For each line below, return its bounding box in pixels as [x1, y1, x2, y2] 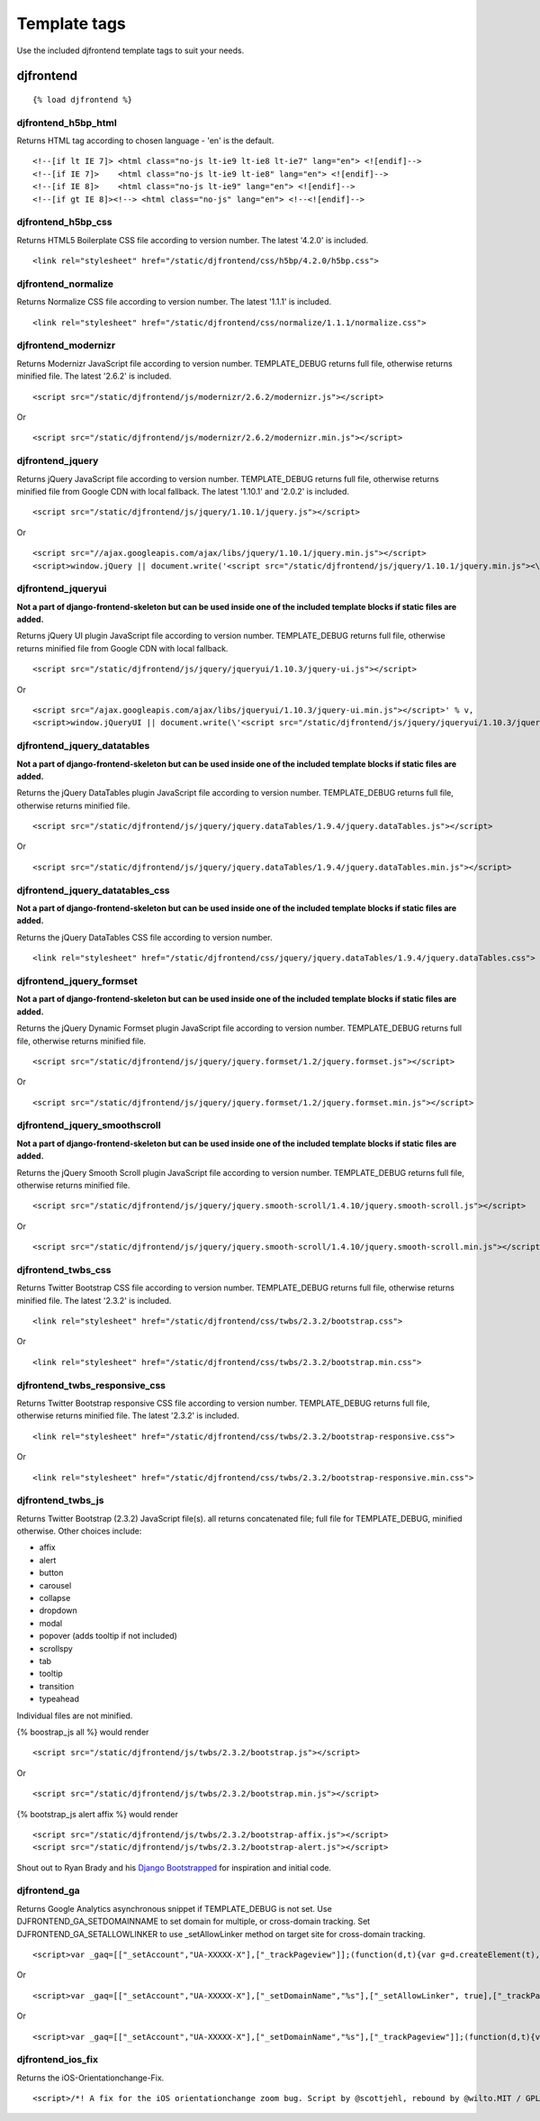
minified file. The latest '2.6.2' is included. [16, 370, 172, 382]
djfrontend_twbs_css [16, 1263, 112, 1276]
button [39, 1568, 64, 1579]
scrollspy [39, 1643, 74, 1653]
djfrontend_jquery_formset [16, 974, 139, 987]
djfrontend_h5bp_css [16, 216, 112, 229]
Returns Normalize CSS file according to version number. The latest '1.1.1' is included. [16, 296, 332, 307]
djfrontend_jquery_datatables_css [16, 884, 170, 897]
